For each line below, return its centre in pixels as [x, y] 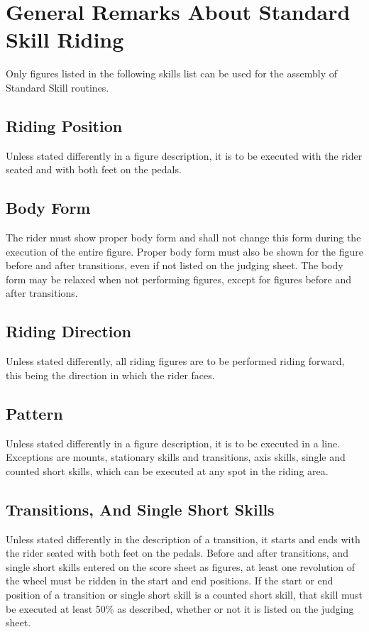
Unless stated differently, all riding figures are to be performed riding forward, [175, 361]
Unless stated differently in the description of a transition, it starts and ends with [183, 539]
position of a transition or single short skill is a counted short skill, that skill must [184, 595]
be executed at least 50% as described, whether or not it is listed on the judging [180, 608]
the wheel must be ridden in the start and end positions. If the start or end [170, 581]
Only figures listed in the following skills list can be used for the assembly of [171, 73]
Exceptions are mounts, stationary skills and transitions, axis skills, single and [176, 457]
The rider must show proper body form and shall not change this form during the [183, 238]
